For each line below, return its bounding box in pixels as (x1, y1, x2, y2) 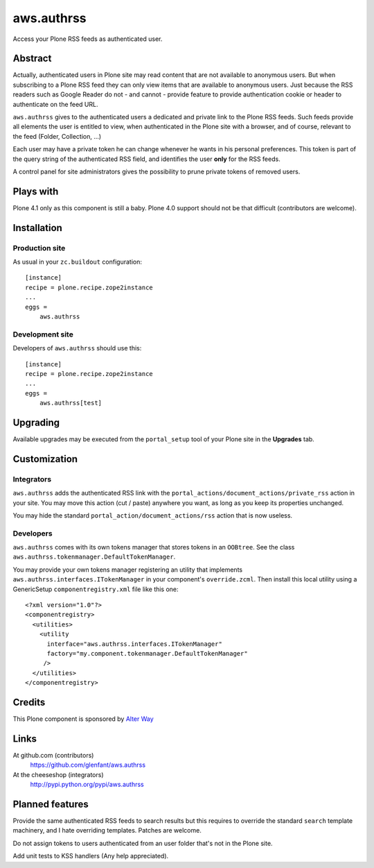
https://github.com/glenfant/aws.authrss (30, 760, 145, 769)
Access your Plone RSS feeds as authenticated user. (12, 35, 163, 43)
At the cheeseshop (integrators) (12, 770, 104, 778)
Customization (12, 453, 78, 465)
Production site (12, 243, 66, 253)
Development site (12, 330, 74, 339)
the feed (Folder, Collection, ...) (12, 132, 102, 140)
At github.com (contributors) (12, 751, 94, 759)
